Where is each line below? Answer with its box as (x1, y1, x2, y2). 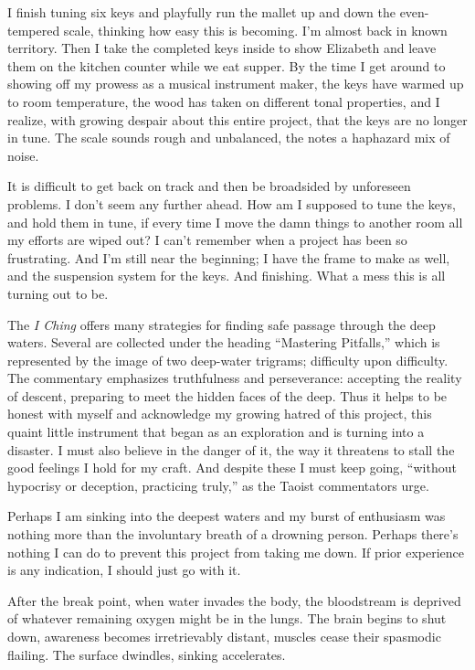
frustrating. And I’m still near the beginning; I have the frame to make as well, (7, 248, 450, 267)
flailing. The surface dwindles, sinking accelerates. (7, 644, 286, 664)
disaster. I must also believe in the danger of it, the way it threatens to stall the (7, 440, 455, 459)
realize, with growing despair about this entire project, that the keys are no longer (7, 110, 468, 129)
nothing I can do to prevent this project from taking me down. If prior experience (7, 542, 465, 561)
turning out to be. (7, 283, 109, 303)
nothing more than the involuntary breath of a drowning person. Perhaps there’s (7, 525, 459, 544)
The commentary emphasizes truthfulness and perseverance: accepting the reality (7, 368, 462, 388)
